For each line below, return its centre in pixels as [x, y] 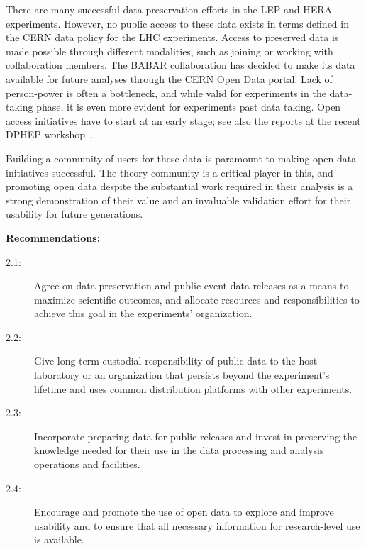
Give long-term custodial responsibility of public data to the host [176, 361]
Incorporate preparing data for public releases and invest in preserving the [196, 436]
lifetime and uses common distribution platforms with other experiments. [193, 388]
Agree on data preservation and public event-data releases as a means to [192, 285]
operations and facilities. [87, 464]
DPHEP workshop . [50, 134]
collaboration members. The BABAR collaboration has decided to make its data [181, 65]
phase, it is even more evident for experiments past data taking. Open [189, 107]
